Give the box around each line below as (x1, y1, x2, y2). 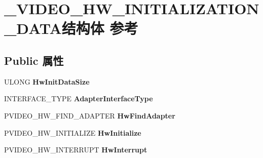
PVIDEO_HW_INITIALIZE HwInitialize (4, 127, 141, 138)
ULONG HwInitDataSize (4, 76, 90, 87)
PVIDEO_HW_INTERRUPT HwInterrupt (4, 144, 147, 155)
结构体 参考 (61, 18, 138, 38)
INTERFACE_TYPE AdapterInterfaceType (4, 93, 153, 104)
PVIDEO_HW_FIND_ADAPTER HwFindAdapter (4, 110, 175, 121)
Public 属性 (4, 52, 64, 68)
